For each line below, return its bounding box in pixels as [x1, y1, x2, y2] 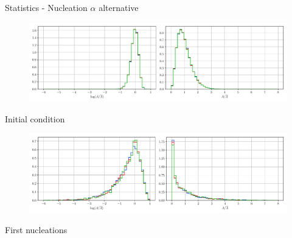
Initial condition [5, 112, 65, 125]
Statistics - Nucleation [5, 1, 88, 13]
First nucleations [5, 223, 68, 236]
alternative [99, 1, 139, 13]
